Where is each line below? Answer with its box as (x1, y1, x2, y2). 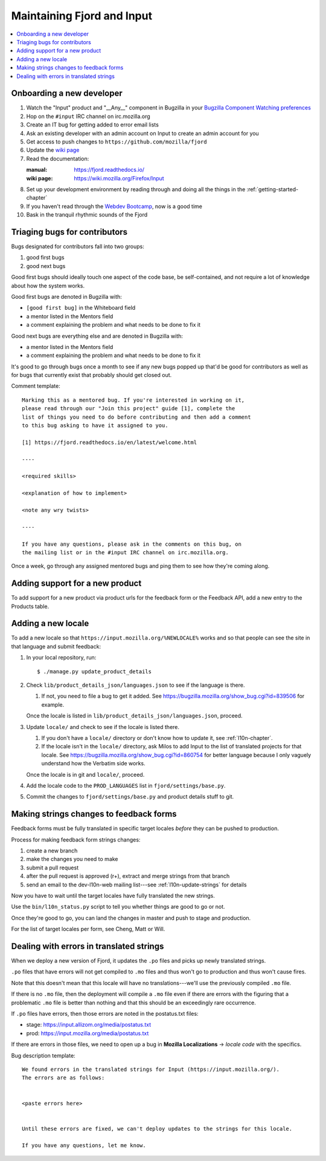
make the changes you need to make (26, 855, 118, 863)
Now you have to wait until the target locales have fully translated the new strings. (11, 892, 216, 899)
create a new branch (26, 847, 78, 854)
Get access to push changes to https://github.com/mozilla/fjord (26, 138, 208, 145)
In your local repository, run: (26, 654, 97, 661)
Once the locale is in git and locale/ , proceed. (26, 771, 145, 778)
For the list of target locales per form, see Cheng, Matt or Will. (11, 926, 165, 933)
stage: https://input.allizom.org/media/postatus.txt (26, 1021, 152, 1029)
